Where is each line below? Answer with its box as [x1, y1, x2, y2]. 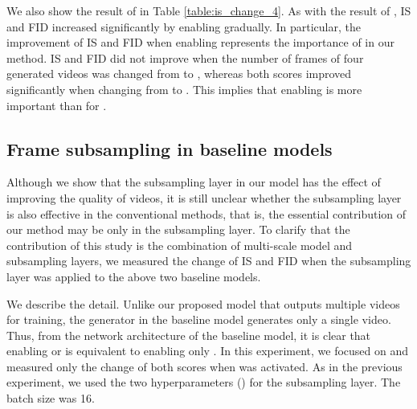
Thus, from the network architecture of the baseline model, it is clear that [6, 326, 371, 343]
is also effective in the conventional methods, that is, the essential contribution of [6, 205, 407, 222]
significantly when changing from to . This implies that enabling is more [6, 80, 362, 97]
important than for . [6, 96, 107, 113]
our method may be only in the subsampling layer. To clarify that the [6, 221, 350, 238]
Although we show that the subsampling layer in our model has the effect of [6, 174, 381, 190]
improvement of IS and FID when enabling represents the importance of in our [6, 34, 395, 51]
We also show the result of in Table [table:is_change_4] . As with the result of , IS [6, 2, 411, 18]
